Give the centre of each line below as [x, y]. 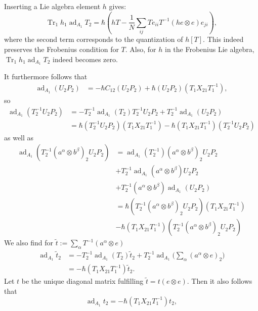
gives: [118, 6]
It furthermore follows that [46, 76]
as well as [19, 137]
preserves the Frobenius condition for [61, 49]
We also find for [29, 243]
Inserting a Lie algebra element [52, 6]
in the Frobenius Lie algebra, [209, 49]
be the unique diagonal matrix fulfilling [82, 281]
